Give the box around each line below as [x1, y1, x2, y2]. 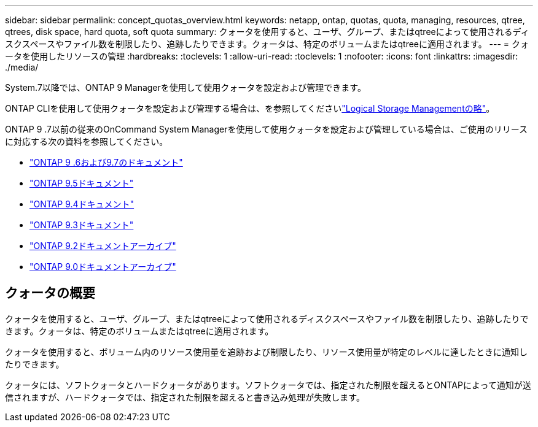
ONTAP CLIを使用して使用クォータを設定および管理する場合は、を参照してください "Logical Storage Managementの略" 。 [5, 103, 495, 113]
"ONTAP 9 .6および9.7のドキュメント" [29, 157, 183, 167]
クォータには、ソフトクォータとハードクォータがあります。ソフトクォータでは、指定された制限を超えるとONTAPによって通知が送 [5, 379, 531, 390]
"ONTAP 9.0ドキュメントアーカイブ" [29, 261, 176, 272]
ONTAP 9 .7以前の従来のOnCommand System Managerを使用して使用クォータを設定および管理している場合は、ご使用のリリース [5, 124, 528, 134]
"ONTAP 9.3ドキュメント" [29, 220, 134, 230]
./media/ [5, 62, 39, 72]
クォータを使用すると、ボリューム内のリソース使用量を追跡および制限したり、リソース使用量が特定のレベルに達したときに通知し [5, 346, 528, 357]
